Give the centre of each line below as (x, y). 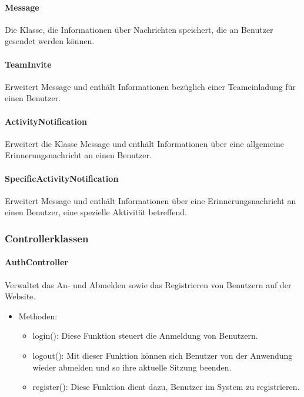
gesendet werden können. (50, 41)
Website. (20, 296)
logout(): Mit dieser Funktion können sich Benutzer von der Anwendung (163, 355)
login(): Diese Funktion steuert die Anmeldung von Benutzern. (145, 336)
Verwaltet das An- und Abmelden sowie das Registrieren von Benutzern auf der (148, 284)
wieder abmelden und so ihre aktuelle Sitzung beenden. (132, 367)
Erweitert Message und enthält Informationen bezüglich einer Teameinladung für (150, 86)
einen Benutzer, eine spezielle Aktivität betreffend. (96, 212)
